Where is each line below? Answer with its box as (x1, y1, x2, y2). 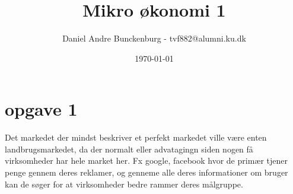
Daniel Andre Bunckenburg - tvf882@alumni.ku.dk (62, 32, 246, 44)
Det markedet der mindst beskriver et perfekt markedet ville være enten (5, 131, 267, 144)
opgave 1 (5, 97, 78, 121)
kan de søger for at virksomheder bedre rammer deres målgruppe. (5, 177, 243, 190)
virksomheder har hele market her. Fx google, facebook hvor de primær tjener (5, 154, 288, 167)
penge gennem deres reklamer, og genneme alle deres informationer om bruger (5, 166, 288, 179)
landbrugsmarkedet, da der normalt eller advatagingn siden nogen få (5, 142, 253, 155)
